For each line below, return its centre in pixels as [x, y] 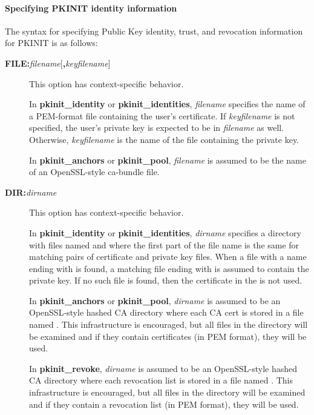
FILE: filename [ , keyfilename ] [58, 63]
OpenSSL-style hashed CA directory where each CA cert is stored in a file [166, 312]
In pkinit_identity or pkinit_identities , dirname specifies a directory [165, 232]
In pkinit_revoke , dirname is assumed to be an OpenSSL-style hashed [163, 368]
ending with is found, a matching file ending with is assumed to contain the [169, 268]
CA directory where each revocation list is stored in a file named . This [161, 380]
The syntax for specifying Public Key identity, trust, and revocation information [154, 31]
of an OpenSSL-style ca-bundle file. [94, 172]
